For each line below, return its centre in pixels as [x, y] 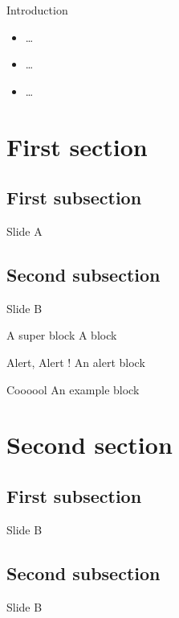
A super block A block [62, 335]
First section [77, 146]
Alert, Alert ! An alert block [76, 362]
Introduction [37, 10]
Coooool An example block [73, 389]
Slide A [24, 231]
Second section [89, 445]
